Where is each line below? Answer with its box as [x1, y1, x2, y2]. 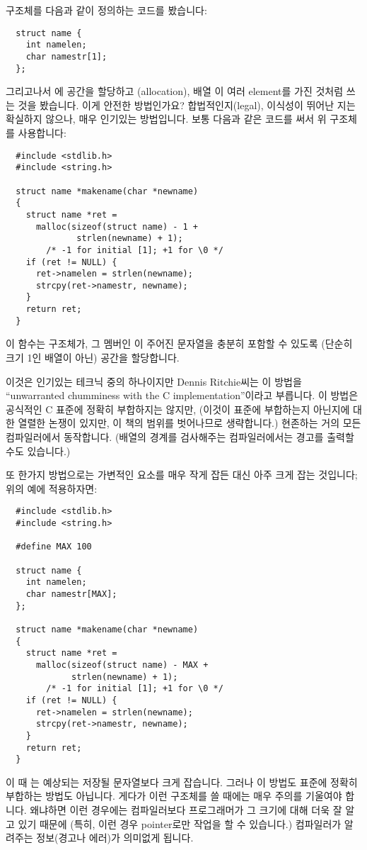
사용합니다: [18, 125, 66, 140]
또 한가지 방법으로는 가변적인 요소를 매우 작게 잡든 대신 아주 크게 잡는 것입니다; [6, 467, 358, 482]
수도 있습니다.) [6, 443, 71, 458]
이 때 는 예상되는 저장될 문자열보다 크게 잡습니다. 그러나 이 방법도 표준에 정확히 [6, 774, 358, 789]
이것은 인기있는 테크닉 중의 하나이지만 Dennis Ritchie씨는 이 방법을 [6, 374, 302, 388]
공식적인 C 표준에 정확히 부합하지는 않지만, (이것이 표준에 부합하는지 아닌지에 [6, 401, 350, 416]
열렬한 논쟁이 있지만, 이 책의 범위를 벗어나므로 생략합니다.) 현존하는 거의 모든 [18, 415, 361, 430]
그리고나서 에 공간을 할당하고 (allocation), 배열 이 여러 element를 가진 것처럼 [6, 84, 344, 99]
